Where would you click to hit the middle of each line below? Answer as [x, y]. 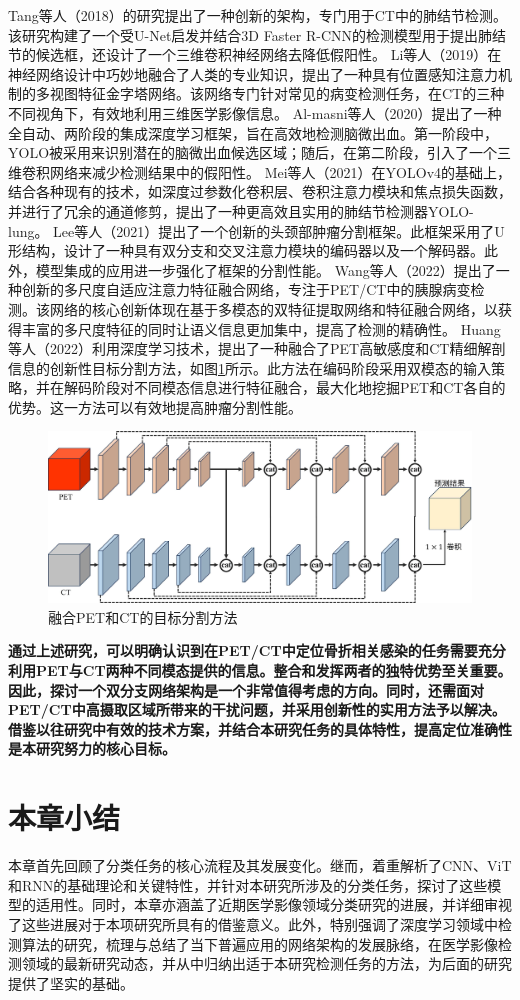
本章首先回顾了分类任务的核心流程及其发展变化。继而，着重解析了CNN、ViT [260, 865]
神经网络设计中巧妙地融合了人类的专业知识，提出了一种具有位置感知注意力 [253, 73]
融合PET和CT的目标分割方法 [143, 616]
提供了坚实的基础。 [71, 982]
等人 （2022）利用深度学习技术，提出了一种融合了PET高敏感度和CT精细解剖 [257, 348]
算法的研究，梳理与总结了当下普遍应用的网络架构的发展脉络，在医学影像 [259, 943]
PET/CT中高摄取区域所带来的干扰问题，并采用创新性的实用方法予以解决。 [257, 709]
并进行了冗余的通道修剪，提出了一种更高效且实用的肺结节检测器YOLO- [241, 210]
